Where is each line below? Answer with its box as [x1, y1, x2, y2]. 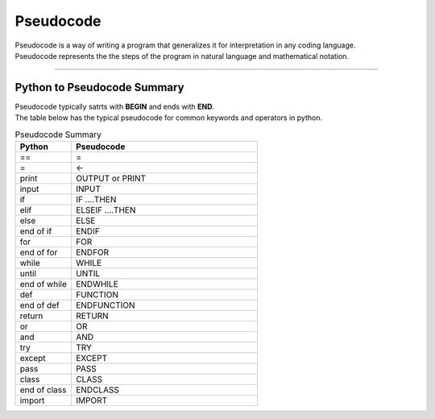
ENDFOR [75, 247, 110, 258]
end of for [19, 247, 58, 258]
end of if [19, 226, 52, 237]
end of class [19, 384, 67, 395]
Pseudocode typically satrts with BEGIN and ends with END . [14, 102, 215, 111]
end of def [19, 300, 60, 310]
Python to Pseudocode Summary [14, 81, 184, 94]
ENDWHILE [75, 279, 118, 289]
